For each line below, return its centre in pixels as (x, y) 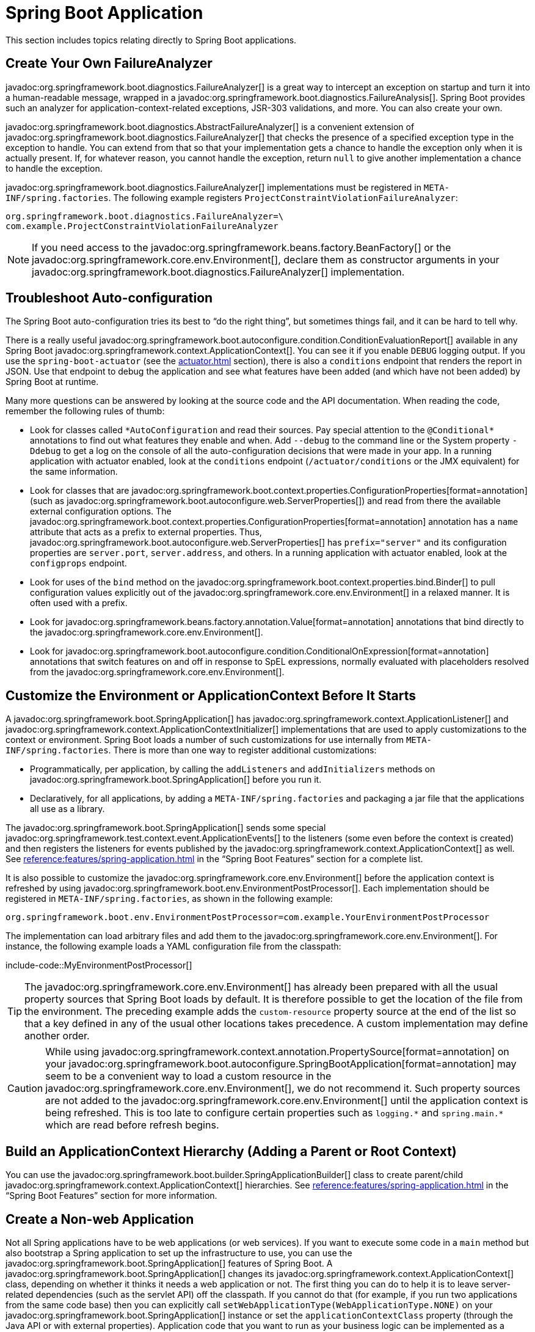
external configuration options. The (101, 511)
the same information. (74, 472)
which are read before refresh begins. (132, 1125)
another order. (57, 1036)
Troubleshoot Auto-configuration (109, 298)
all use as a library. (67, 809)
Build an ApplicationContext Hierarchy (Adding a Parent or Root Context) (231, 1151)
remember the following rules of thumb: (85, 411)
